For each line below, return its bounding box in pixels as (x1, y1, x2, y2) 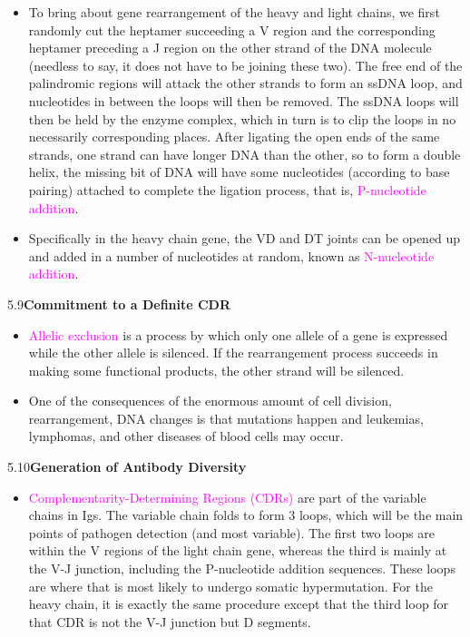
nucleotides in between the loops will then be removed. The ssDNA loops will (28, 91, 459, 110)
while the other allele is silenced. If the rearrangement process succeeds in (28, 343, 438, 362)
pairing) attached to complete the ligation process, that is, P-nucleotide (28, 180, 426, 199)
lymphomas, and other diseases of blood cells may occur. (28, 426, 344, 446)
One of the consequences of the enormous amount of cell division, (28, 391, 392, 410)
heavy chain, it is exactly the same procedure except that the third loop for (28, 594, 449, 613)
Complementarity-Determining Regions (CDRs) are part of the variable (28, 487, 426, 506)
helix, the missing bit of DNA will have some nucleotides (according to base (28, 162, 450, 181)
